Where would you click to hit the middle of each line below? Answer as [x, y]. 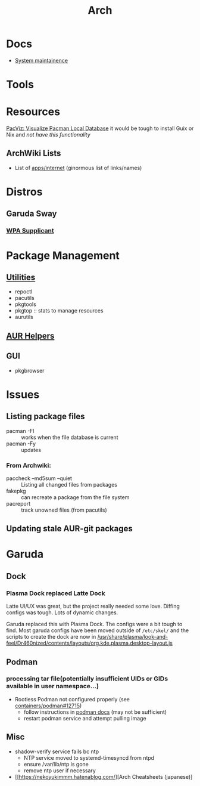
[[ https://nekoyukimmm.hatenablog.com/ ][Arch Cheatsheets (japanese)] [104, 776]
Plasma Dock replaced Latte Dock [56, 593]
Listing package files [46, 417]
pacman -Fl [20, 431]
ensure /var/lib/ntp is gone [56, 764]
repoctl [24, 292]
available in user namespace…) [53, 686]
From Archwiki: [29, 465]
